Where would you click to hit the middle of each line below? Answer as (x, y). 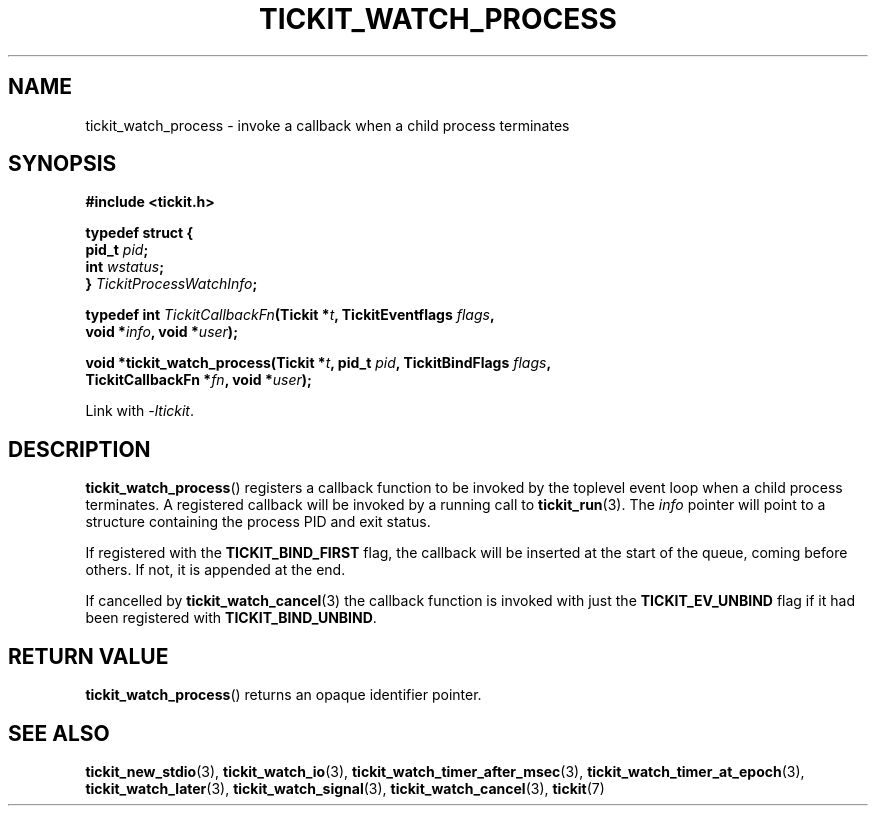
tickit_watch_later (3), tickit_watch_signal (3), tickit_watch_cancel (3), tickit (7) (345, 788)
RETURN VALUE (88, 656)
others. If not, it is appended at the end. (215, 570)
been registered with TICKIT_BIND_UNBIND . (231, 618)
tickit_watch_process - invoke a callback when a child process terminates (327, 125)
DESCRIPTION (79, 449)
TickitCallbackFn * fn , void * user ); (198, 380)
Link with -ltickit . (140, 411)
